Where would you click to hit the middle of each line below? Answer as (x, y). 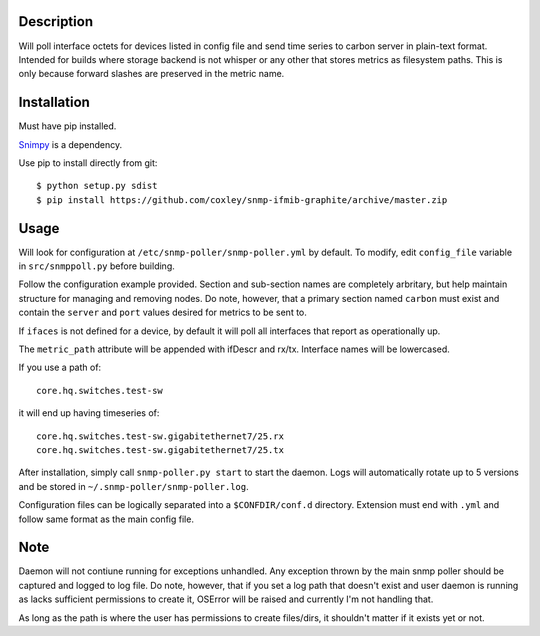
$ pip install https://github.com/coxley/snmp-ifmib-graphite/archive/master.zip (242, 199)
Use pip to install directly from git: (88, 162)
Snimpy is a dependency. (70, 144)
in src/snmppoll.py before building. (96, 266)
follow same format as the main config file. (106, 519)
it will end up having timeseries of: (89, 413)
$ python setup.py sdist (97, 186)
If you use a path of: (60, 367)
